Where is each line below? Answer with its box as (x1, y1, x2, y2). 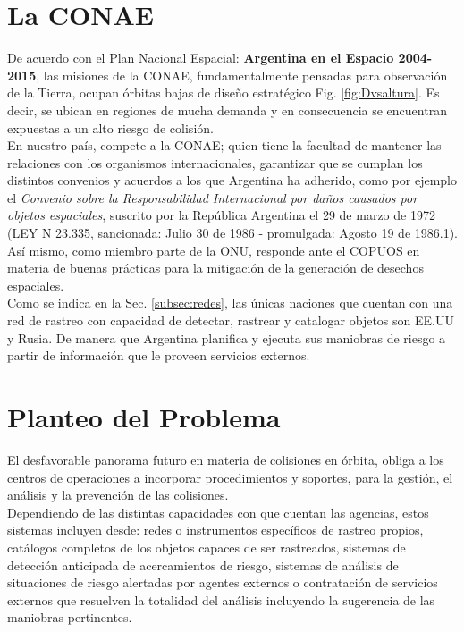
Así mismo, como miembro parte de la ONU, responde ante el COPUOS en (7, 240, 420, 259)
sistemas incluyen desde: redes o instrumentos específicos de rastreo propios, (7, 520, 424, 539)
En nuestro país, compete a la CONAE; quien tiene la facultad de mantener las (7, 136, 442, 155)
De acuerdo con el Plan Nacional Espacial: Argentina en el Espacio (7, 48, 394, 67)
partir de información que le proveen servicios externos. (7, 346, 310, 365)
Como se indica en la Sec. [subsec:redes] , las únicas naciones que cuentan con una (7, 293, 453, 312)
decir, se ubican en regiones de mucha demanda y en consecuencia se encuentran (7, 100, 447, 119)
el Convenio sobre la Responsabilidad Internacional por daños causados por (7, 188, 418, 206)
